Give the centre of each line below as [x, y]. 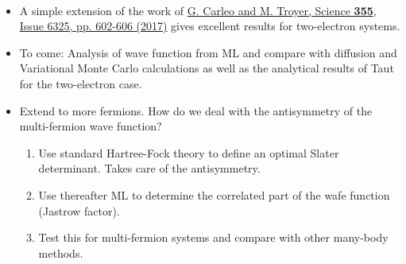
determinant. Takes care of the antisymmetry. [149, 168]
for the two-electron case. [81, 83]
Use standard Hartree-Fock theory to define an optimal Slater [189, 152]
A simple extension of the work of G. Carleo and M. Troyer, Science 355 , [198, 10]
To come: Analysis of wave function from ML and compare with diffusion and [208, 52]
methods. [61, 252]
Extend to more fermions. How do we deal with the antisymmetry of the [196, 110]
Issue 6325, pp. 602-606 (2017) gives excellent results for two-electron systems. [210, 26]
